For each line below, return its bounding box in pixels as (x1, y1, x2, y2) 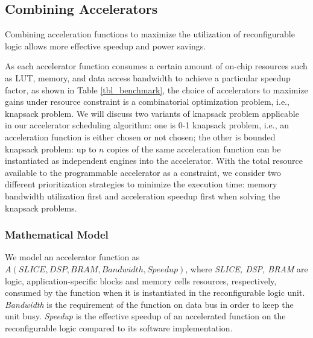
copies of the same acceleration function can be (107, 142, 281, 155)
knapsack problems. (5, 201, 77, 214)
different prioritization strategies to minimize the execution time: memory (5, 178, 277, 190)
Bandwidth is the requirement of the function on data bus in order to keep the (5, 298, 294, 310)
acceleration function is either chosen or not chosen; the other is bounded (5, 130, 276, 143)
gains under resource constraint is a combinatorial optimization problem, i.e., (5, 95, 289, 108)
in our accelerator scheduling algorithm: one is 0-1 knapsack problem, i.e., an (5, 119, 289, 131)
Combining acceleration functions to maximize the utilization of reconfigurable (5, 28, 295, 40)
